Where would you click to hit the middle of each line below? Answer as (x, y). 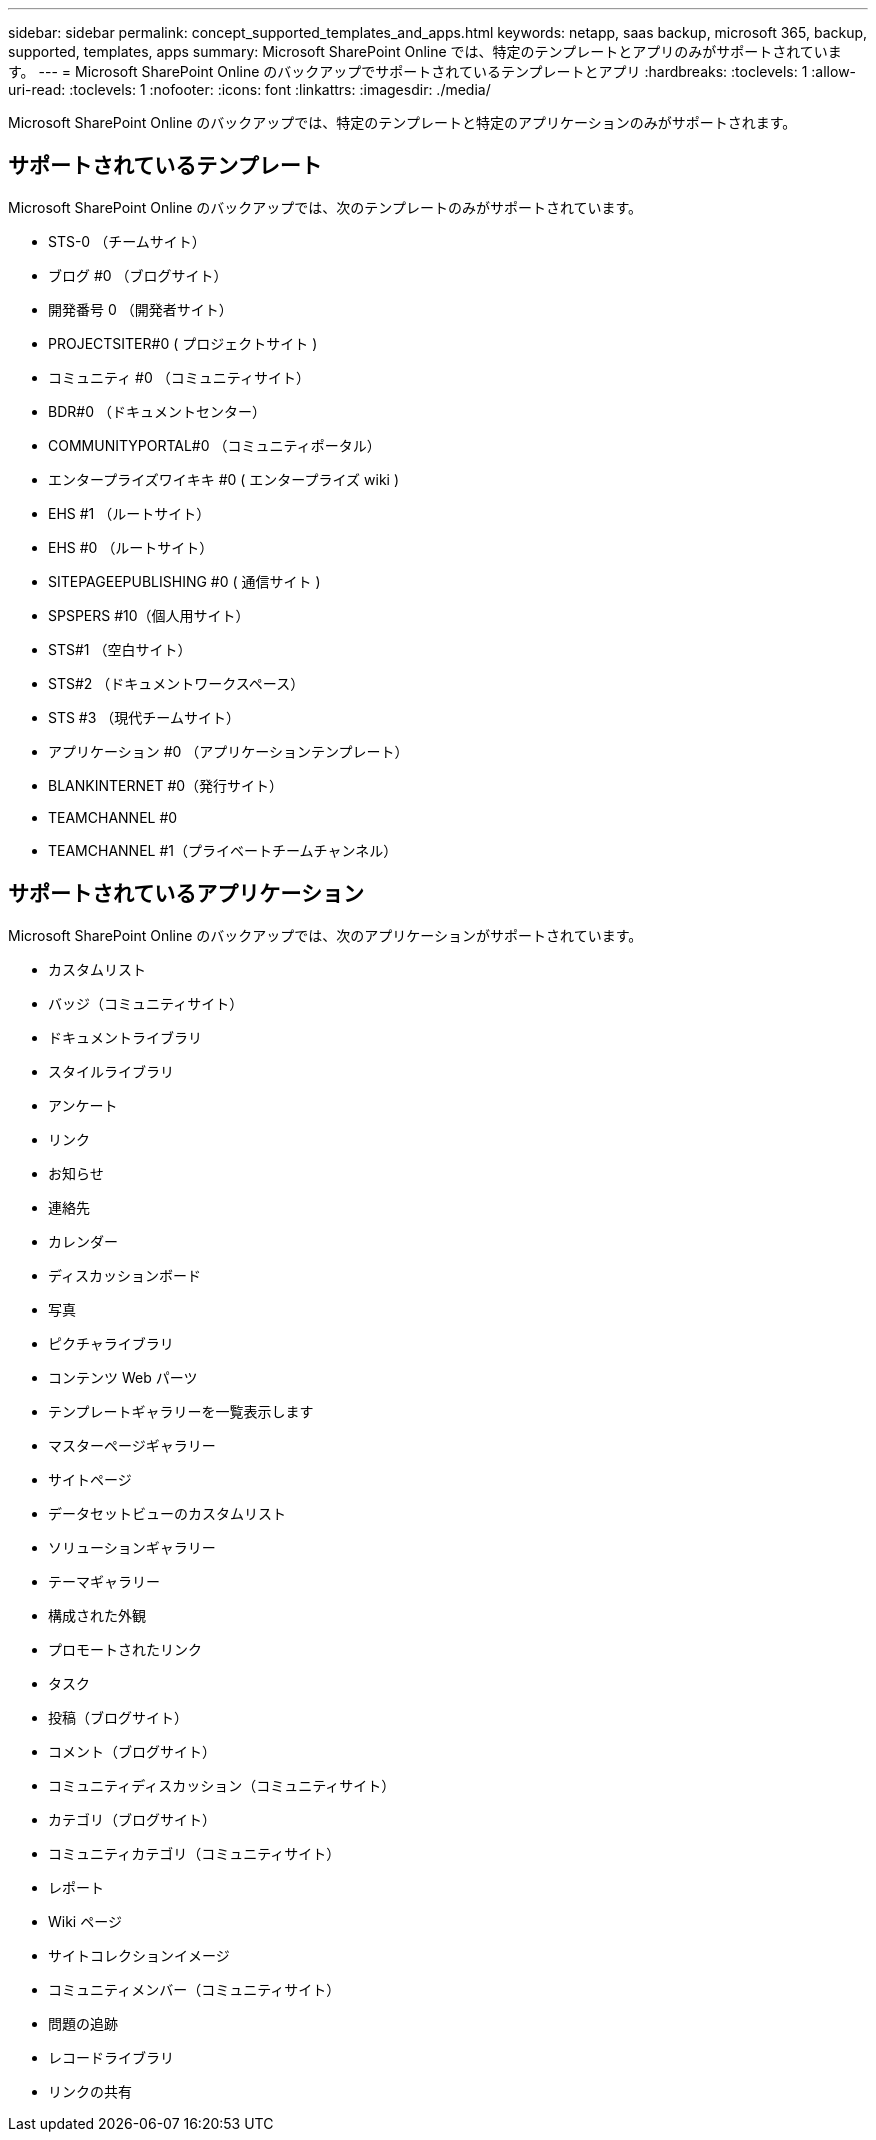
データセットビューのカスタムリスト (167, 1513)
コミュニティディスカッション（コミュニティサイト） (222, 1785)
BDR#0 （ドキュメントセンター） (157, 411)
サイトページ (90, 1479)
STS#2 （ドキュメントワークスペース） (176, 683)
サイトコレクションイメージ (139, 1955)
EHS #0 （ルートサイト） (131, 547)
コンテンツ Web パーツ (123, 1377)
